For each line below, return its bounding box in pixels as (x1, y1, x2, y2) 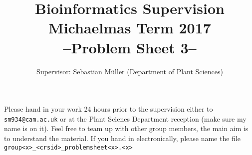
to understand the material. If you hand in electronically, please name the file (4, 133, 241, 143)
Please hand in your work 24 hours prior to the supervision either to (4, 104, 213, 114)
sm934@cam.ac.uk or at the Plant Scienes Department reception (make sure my (4, 113, 247, 124)
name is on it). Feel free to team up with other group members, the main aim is (4, 123, 249, 134)
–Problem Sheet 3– (63, 37, 197, 57)
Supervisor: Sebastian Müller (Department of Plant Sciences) (36, 66, 223, 76)
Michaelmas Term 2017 (48, 17, 211, 38)
